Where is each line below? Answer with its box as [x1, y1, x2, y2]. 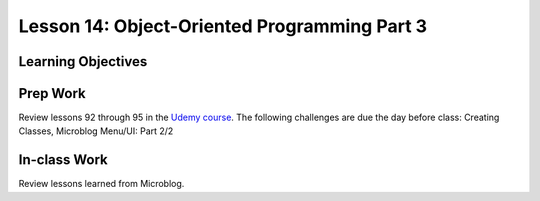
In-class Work [18, 151, 109, 169]
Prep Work [18, 85, 87, 102]
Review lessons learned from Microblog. [18, 178, 185, 190]
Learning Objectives [18, 53, 148, 70]
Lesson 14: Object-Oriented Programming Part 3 [18, 15, 428, 37]
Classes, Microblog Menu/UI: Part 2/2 [18, 125, 174, 137]
